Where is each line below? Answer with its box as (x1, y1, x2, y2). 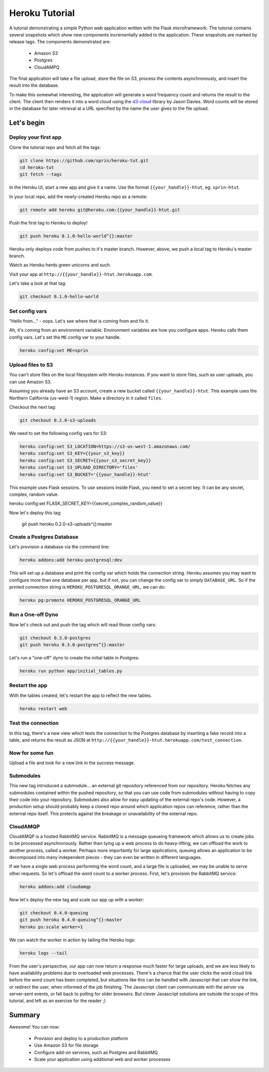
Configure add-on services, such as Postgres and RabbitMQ (34, 1049, 158, 1055)
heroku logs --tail (19, 950, 67, 956)
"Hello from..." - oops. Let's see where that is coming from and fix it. (9, 318, 149, 324)
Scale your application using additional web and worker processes (34, 1056, 171, 1062)
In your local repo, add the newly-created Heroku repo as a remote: (9, 194, 148, 200)
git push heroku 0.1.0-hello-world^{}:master (19, 233, 133, 239)
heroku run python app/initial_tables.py (19, 668, 123, 674)
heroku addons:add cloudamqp (19, 883, 91, 889)
